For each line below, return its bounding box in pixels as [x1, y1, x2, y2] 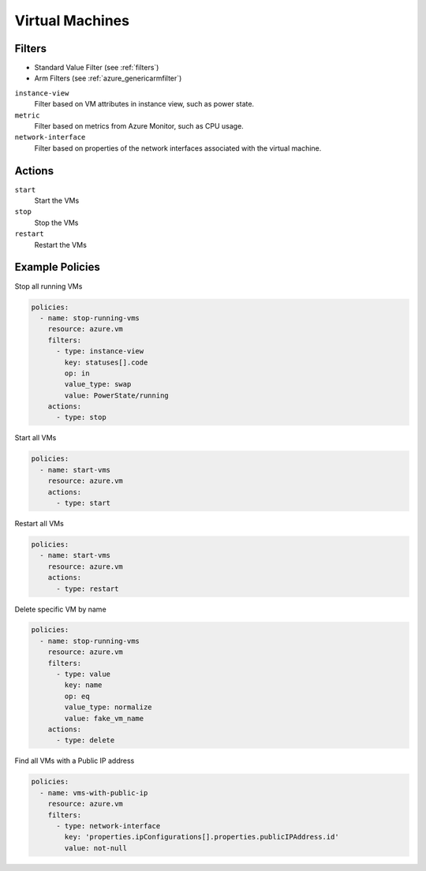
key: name [64, 681, 103, 690]
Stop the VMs [34, 218, 79, 227]
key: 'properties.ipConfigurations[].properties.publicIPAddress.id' [64, 832, 339, 842]
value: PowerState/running [64, 391, 169, 400]
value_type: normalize [64, 703, 153, 712]
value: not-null [64, 843, 128, 852]
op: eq [64, 691, 90, 701]
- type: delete [56, 736, 115, 745]
